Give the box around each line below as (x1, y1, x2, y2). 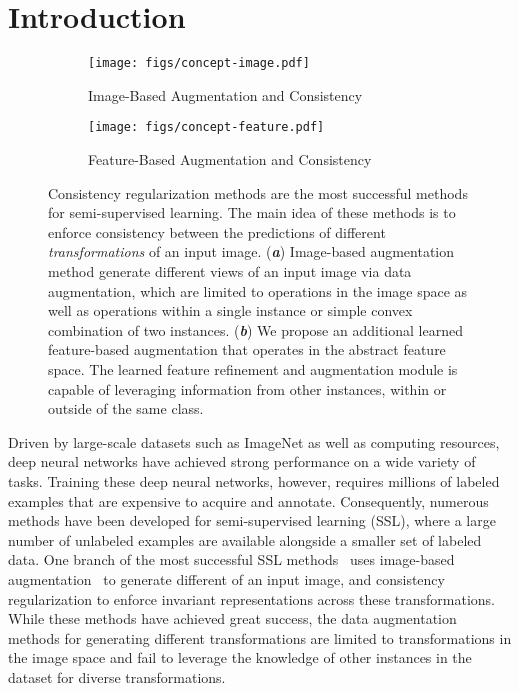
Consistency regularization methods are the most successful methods (48, 182, 468, 203)
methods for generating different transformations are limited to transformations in (8, 627, 512, 648)
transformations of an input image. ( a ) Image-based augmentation (48, 241, 455, 262)
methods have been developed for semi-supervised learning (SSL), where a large (8, 510, 496, 531)
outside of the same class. (48, 398, 204, 419)
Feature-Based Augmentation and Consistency (88, 149, 372, 170)
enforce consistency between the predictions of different (48, 221, 386, 242)
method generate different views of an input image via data (48, 261, 412, 281)
